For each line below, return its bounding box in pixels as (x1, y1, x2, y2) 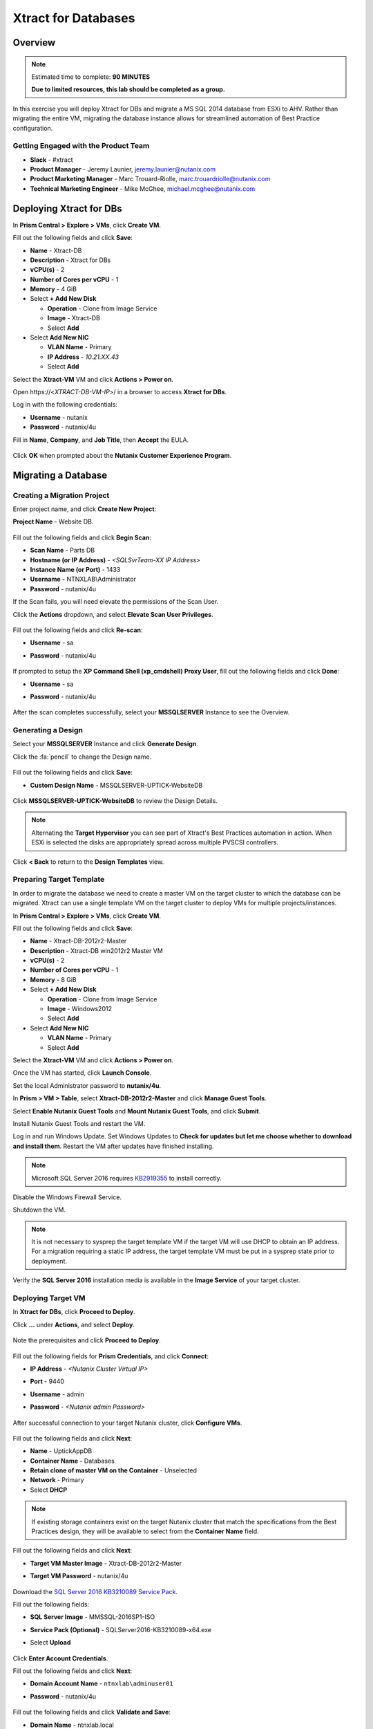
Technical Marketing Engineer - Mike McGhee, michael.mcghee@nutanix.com (30, 184, 256, 193)
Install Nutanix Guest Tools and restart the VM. (12, 1119, 146, 1127)
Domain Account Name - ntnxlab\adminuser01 (30, 1679, 173, 1688)
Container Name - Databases (30, 1457, 115, 1465)
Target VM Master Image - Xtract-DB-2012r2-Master (30, 1559, 182, 1567)
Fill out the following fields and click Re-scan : (12, 626, 143, 634)
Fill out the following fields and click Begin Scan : (12, 533, 152, 542)
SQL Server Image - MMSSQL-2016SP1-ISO (30, 1613, 155, 1621)
